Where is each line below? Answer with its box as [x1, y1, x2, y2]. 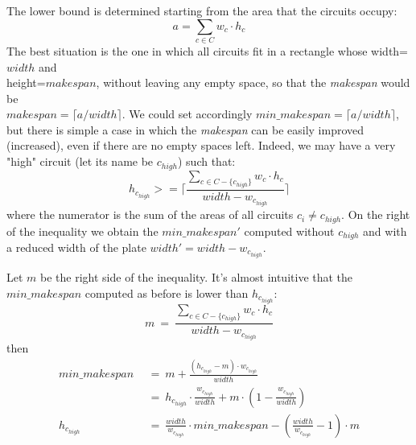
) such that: [177, 153, 236, 170]
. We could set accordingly [122, 105, 253, 122]
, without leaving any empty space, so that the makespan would [96, 74, 410, 91]
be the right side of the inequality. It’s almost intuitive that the [40, 269, 353, 286]
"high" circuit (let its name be [6, 153, 154, 170]
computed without [244, 222, 335, 239]
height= [6, 74, 46, 91]
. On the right [341, 206, 410, 223]
